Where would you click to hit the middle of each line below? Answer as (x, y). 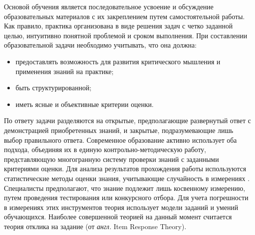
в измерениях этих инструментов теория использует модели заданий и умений (121, 207)
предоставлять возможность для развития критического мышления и (118, 61)
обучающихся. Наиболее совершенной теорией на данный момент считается (118, 217)
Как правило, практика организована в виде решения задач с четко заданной (118, 26)
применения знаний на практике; (64, 71)
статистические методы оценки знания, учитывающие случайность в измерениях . (127, 178)
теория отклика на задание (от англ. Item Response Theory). (95, 226)
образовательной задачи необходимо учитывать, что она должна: (100, 45)
